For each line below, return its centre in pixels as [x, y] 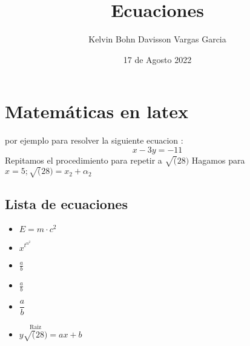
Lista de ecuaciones [66, 203]
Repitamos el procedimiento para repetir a [84, 160]
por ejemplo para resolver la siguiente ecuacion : [94, 140]
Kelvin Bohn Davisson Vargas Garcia [157, 39]
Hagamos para [218, 160]
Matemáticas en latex [97, 111]
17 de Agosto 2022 [157, 59]
